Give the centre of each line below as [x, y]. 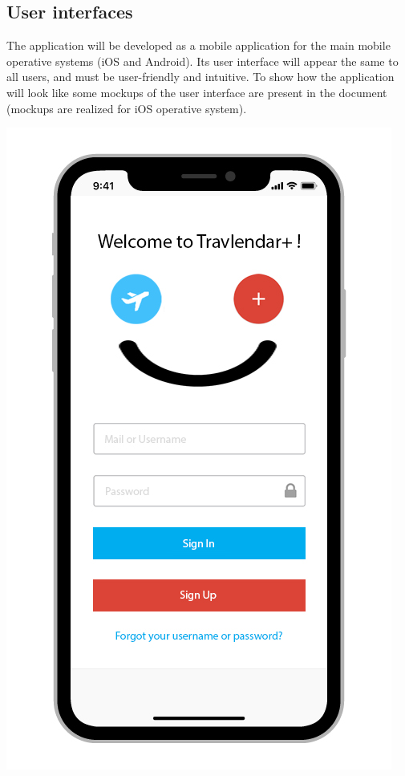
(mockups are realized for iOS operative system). [127, 108]
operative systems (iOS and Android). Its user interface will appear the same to [202, 61]
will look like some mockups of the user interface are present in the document [197, 92]
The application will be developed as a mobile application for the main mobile [198, 45]
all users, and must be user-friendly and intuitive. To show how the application [200, 77]
